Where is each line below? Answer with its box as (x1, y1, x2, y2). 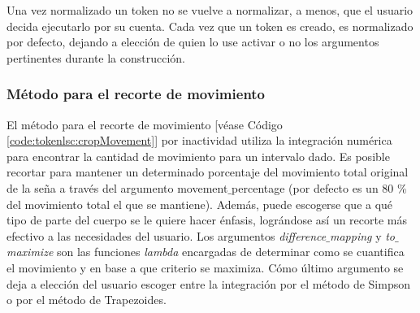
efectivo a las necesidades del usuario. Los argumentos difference (6, 227, 327, 244)
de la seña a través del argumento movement (6, 179, 228, 196)
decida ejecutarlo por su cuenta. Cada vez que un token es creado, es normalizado (6, 17, 414, 34)
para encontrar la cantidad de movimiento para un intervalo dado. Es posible (6, 147, 390, 164)
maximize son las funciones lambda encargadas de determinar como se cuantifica (6, 243, 405, 260)
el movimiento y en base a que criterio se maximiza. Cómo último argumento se (6, 259, 404, 276)
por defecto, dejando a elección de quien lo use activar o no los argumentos (6, 33, 379, 50)
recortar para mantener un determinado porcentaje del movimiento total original (6, 163, 409, 180)
